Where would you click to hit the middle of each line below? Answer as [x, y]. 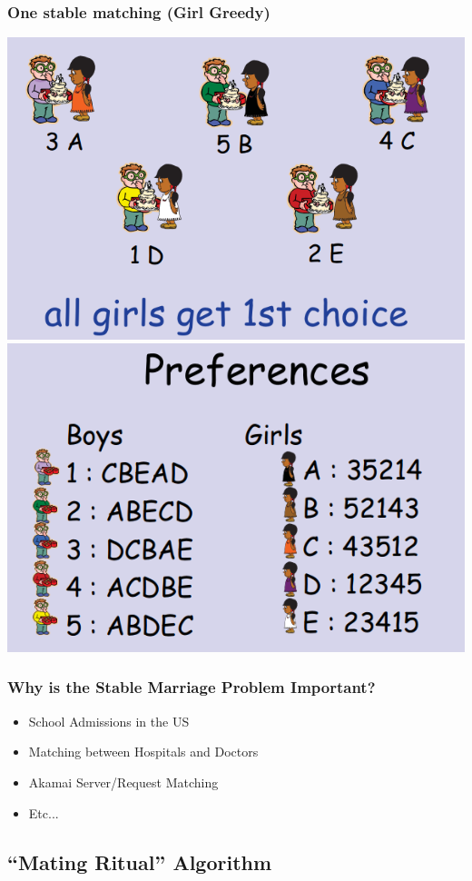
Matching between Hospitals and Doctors [143, 752]
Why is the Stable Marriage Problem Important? [192, 687]
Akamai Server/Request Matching [123, 782]
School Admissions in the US [109, 721]
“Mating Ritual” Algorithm [140, 861]
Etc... [44, 812]
